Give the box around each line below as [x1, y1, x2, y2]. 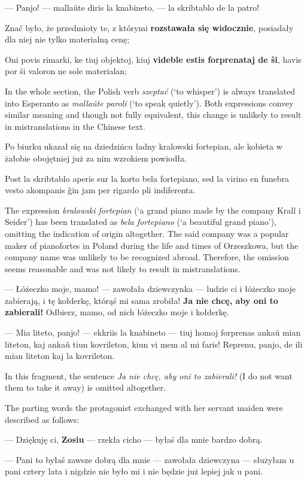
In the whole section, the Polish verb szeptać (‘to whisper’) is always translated [5, 84, 296, 97]
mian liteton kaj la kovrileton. [5, 349, 115, 362]
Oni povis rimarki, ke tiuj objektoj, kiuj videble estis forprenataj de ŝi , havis [5, 53, 302, 65]
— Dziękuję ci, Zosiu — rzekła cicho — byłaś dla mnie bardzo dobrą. [5, 433, 263, 446]
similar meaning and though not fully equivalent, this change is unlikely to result [5, 108, 302, 121]
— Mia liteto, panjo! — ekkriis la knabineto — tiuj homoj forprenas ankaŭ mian [5, 326, 301, 339]
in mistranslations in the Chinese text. [5, 120, 145, 132]
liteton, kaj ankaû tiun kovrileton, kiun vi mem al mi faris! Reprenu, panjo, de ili [5, 337, 303, 350]
